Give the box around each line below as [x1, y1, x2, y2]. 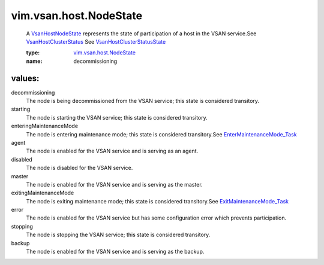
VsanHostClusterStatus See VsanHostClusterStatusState [26, 38, 166, 45]
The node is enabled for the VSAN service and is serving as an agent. [26, 147, 199, 155]
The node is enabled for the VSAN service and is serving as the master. [26, 181, 203, 188]
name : [26, 57, 43, 65]
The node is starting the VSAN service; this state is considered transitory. [26, 114, 208, 121]
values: [11, 73, 40, 83]
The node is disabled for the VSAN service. [26, 165, 133, 172]
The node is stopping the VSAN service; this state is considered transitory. [26, 231, 211, 239]
